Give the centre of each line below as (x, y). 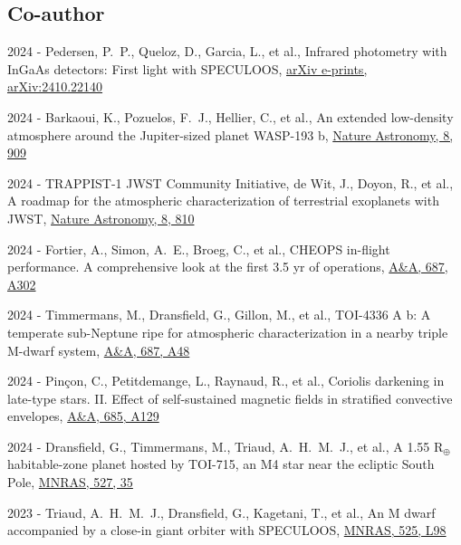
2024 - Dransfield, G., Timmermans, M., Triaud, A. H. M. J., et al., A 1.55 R (226, 446)
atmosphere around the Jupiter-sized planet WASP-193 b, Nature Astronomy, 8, (230, 134)
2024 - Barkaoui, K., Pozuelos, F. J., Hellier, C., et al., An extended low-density (230, 116)
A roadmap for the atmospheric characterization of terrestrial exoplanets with (223, 201)
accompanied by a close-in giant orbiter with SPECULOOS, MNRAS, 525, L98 (227, 530)
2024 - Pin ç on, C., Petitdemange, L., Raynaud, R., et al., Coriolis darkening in (226, 381)
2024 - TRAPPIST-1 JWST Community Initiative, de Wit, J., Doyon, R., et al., (230, 182)
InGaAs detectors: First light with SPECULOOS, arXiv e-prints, (187, 68)
